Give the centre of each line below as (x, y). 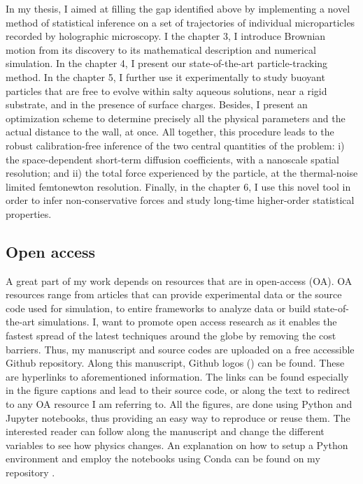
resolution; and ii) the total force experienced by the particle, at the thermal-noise (182, 173)
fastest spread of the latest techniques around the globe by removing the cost (171, 336)
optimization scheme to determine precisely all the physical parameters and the (176, 118)
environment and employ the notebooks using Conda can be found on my (163, 459)
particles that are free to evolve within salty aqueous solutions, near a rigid (166, 90)
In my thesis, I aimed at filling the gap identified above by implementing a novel (178, 8)
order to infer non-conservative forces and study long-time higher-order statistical (180, 200)
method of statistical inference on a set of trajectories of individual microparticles (180, 22)
